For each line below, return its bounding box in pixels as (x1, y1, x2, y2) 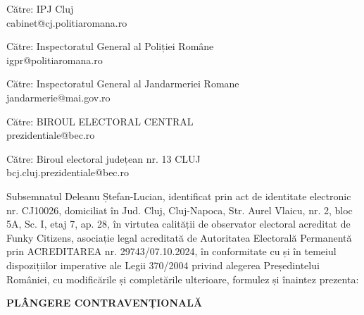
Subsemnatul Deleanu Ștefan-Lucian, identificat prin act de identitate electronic (6, 188, 351, 203)
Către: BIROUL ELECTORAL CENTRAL (6, 113, 194, 128)
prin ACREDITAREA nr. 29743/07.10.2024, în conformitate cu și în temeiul (6, 244, 337, 259)
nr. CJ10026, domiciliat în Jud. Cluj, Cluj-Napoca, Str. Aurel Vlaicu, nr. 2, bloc (6, 202, 353, 217)
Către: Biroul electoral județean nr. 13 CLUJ (6, 151, 201, 166)
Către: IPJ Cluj (6, 1, 74, 16)
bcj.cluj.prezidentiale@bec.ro (6, 165, 129, 180)
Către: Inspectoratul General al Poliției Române (6, 39, 214, 54)
